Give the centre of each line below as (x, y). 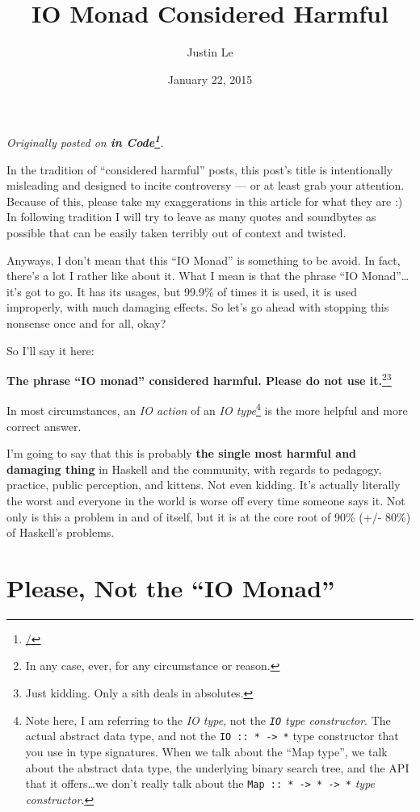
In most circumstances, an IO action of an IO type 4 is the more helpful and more (207, 409)
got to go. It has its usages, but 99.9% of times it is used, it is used (191, 291)
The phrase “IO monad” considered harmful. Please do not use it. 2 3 (199, 379)
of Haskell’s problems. (61, 532)
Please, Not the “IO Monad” (171, 587)
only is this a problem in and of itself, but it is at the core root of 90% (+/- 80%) (209, 516)
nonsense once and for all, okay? (86, 322)
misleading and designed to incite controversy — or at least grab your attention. (206, 185)
